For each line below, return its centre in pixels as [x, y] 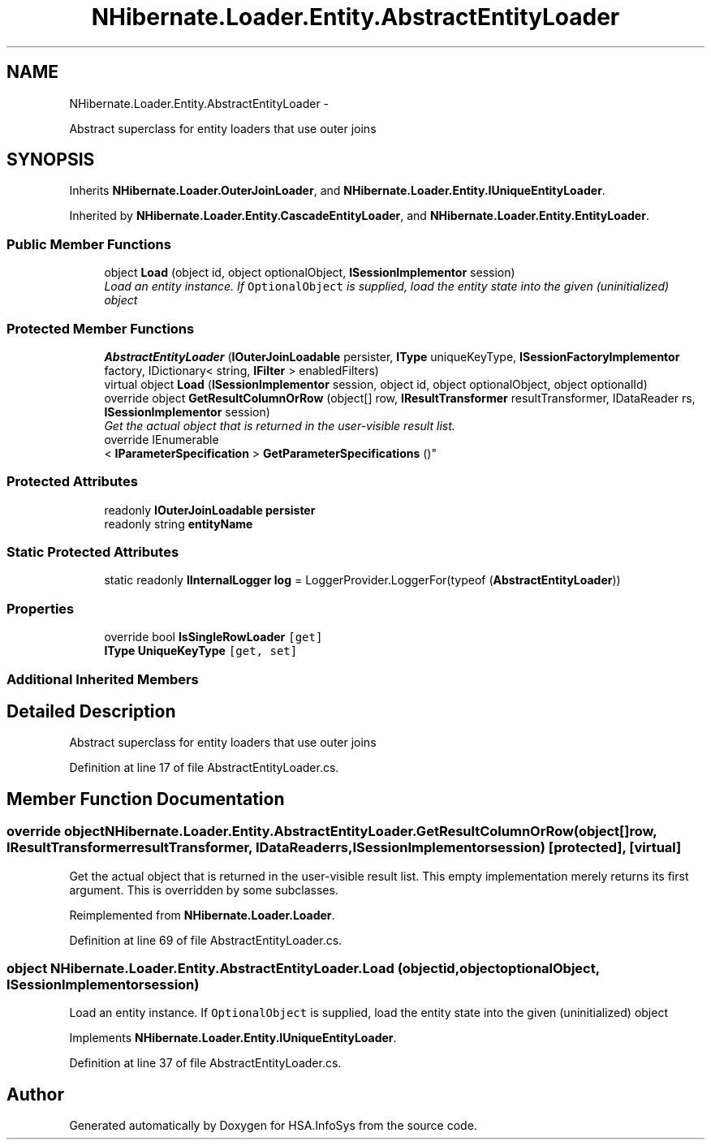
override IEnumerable [162, 439]
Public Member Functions [89, 244]
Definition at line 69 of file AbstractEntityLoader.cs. [206, 940]
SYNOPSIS [51, 160]
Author [35, 1094]
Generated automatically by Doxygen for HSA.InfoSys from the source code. [273, 1126]
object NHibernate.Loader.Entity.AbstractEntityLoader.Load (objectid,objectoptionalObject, [303, 968]
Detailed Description [91, 711]
